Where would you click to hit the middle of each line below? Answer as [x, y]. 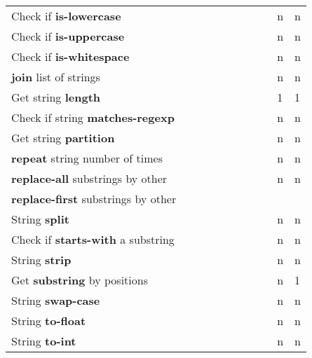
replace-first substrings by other [94, 199]
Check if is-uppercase [68, 36]
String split [40, 219]
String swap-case [56, 300]
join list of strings [56, 77]
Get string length [56, 97]
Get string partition [63, 138]
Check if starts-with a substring [93, 239]
